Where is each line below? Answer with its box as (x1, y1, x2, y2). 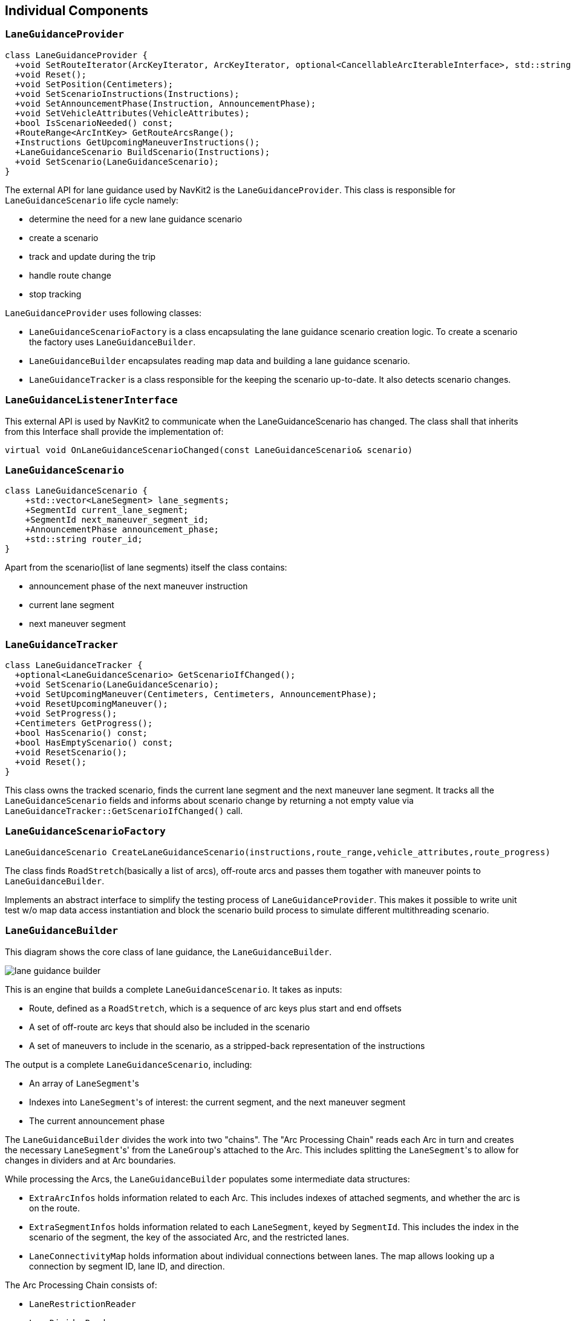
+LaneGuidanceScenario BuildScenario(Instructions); (15, 147, 270, 157)
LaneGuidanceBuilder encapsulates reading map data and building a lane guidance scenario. (29, 355, 410, 366)
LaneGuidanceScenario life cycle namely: (5, 194, 178, 205)
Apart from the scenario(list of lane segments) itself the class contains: (5, 562, 287, 573)
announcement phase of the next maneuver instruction (29, 581, 248, 592)
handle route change (29, 270, 111, 280)
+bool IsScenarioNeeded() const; (15, 118, 174, 128)
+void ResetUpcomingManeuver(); (15, 699, 168, 709)
